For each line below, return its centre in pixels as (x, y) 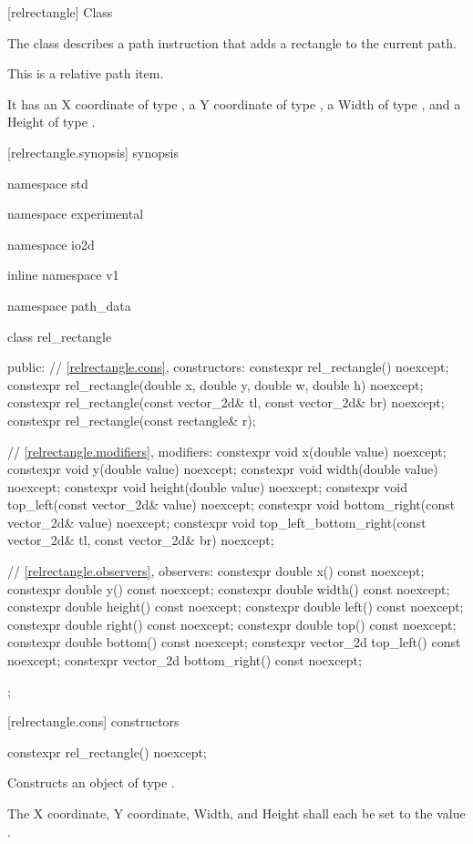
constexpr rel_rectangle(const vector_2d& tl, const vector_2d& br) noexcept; (226, 402)
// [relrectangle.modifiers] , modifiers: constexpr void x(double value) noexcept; (227, 451)
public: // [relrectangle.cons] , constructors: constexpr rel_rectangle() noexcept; (228, 367)
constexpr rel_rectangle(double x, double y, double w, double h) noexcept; (216, 384)
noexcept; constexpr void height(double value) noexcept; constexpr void (207, 486)
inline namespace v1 (63, 275)
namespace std (48, 183)
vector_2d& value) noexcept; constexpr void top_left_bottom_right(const (217, 522)
